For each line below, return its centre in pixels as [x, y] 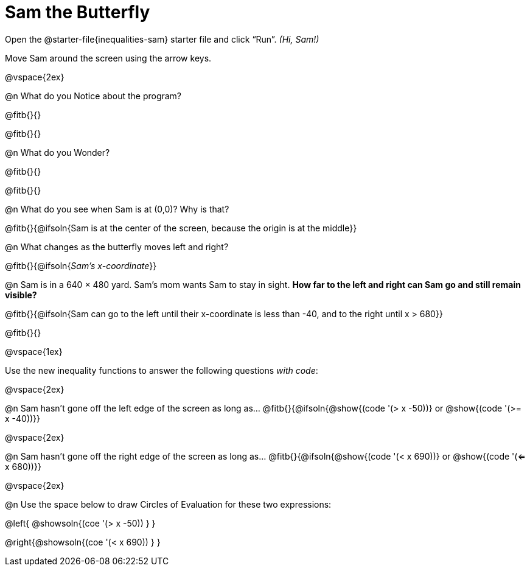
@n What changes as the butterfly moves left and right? [117, 247]
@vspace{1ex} [34, 351]
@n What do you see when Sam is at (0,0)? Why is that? [117, 209]
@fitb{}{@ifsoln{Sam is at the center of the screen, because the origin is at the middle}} [181, 228]
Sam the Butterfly [78, 12]
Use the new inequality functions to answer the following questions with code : [162, 370]
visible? [21, 295]
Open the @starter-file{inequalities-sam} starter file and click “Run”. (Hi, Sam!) [162, 39]
